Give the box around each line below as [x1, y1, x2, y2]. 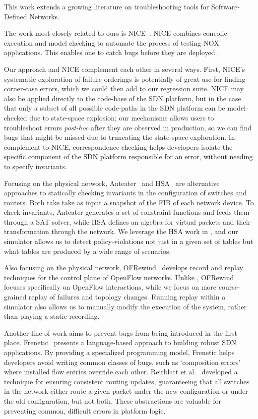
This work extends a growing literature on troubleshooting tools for [4, 1, 209, 11]
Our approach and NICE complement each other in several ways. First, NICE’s [4, 63, 245, 74]
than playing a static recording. [4, 311, 100, 321]
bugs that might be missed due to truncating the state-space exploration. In [4, 132, 235, 142]
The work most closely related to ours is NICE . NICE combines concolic [4, 28, 227, 38]
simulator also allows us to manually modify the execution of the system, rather [4, 301, 247, 311]
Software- [211, 1, 240, 11]
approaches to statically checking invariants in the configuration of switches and [4, 187, 247, 198]
